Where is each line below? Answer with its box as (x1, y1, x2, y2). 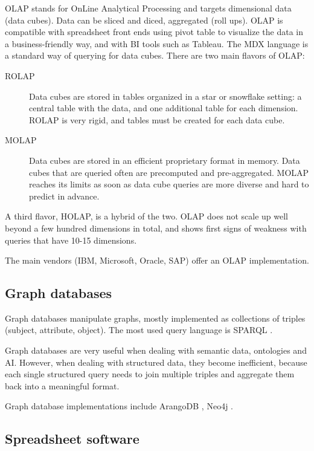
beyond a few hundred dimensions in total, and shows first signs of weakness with (5, 221, 307, 234)
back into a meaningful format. (5, 379, 120, 392)
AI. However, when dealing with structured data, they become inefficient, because (5, 355, 307, 368)
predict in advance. (29, 189, 100, 202)
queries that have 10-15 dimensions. (5, 233, 137, 246)
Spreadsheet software (5, 429, 139, 448)
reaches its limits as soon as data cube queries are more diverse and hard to (29, 178, 309, 190)
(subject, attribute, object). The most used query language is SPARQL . (5, 323, 273, 336)
